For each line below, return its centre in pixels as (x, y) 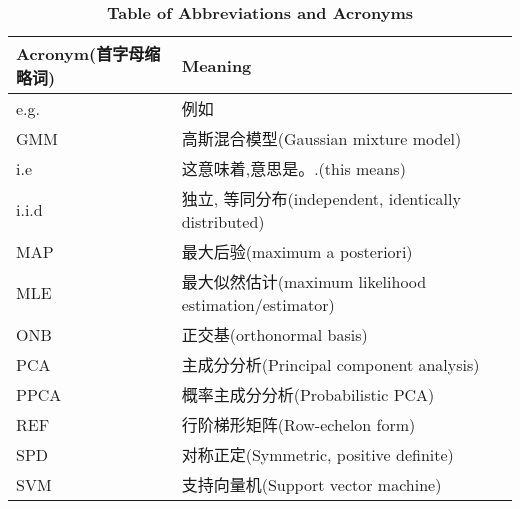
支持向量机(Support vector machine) (311, 484)
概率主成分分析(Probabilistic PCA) (308, 394)
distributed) (223, 221)
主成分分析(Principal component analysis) (330, 364)
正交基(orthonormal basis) (274, 334)
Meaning (216, 65)
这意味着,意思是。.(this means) (293, 168)
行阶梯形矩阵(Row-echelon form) (298, 424)
